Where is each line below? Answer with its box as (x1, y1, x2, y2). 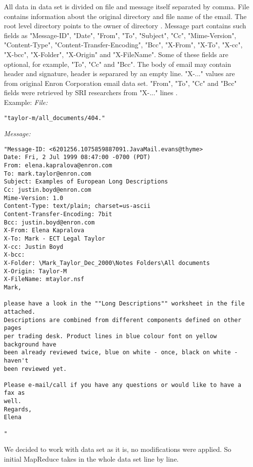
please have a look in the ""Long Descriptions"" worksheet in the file (4, 300, 245, 307)
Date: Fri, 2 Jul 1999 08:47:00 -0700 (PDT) (4, 154, 151, 161)
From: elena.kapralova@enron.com (4, 162, 112, 169)
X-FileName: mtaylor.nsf (4, 276, 84, 283)
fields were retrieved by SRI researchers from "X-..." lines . (4, 87, 178, 98)
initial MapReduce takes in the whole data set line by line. (4, 454, 179, 464)
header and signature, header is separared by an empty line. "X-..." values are (4, 68, 235, 79)
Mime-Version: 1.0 (4, 194, 63, 202)
